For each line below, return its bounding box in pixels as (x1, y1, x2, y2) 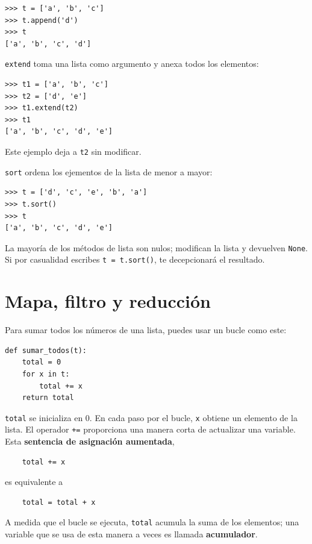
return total (22, 393, 74, 402)
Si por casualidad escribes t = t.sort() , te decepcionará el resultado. (5, 253, 265, 266)
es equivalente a (5, 475, 63, 488)
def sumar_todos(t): (5, 346, 87, 355)
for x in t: (22, 369, 70, 378)
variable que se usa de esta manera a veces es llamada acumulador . (5, 528, 258, 540)
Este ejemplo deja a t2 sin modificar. (5, 145, 142, 157)
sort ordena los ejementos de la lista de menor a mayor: (5, 165, 213, 178)
